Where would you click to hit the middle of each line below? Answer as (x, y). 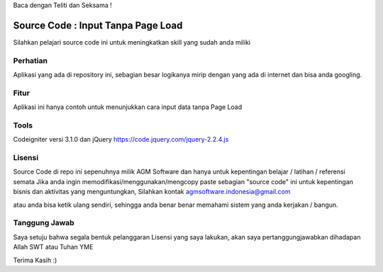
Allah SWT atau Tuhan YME (53, 247)
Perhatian (30, 60)
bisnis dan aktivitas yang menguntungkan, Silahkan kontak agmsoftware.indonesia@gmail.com (152, 192)
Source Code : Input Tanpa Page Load (98, 25)
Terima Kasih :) (35, 260)
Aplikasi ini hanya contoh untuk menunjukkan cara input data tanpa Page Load (128, 107)
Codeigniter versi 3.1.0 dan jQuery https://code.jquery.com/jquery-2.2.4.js (121, 140)
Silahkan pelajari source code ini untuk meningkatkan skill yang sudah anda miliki (132, 42)
